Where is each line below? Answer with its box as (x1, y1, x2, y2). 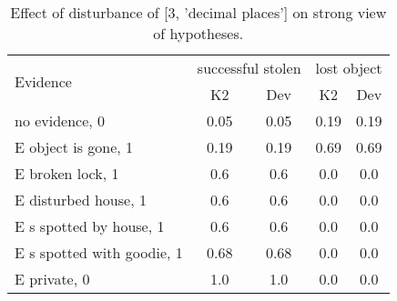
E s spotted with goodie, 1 (15, 242, 183, 263)
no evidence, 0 (15, 110, 106, 131)
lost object (315, 57, 382, 78)
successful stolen (197, 57, 301, 78)
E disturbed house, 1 (15, 189, 147, 210)
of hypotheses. (153, 23, 244, 44)
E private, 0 (15, 268, 90, 289)
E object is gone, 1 (15, 136, 134, 157)
